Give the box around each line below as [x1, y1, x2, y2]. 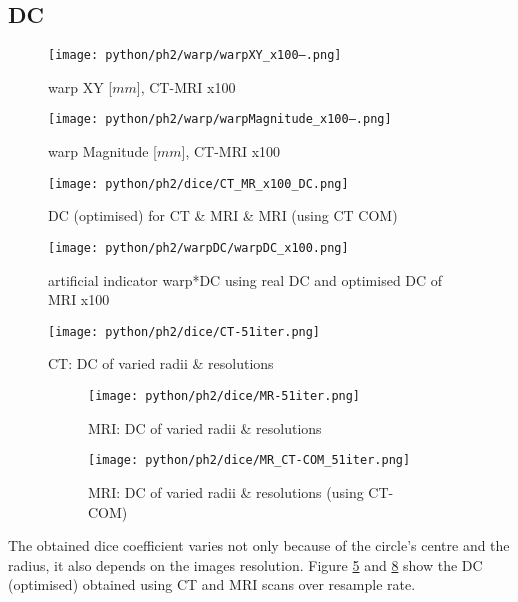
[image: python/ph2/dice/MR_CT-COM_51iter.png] [88, 453, 411, 468]
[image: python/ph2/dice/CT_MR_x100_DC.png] [48, 176, 349, 191]
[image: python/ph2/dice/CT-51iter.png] [48, 324, 321, 339]
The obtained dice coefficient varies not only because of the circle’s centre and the [8, 535, 510, 556]
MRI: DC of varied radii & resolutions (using [88, 481, 364, 502]
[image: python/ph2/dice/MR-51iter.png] [88, 389, 361, 404]
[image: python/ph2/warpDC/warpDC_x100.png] [48, 240, 349, 255]
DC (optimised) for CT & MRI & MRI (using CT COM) [48, 205, 398, 226]
